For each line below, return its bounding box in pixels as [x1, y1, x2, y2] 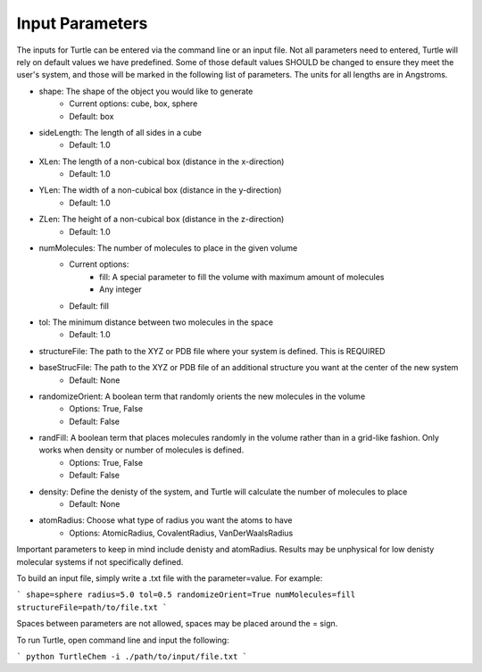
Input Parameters [16, 13, 148, 33]
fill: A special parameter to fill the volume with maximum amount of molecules [99, 271, 385, 282]
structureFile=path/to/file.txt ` [16, 602, 168, 612]
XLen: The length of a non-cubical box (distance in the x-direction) [38, 156, 285, 167]
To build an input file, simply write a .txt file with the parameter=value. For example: [16, 573, 323, 584]
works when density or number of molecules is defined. [38, 444, 245, 455]
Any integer [99, 284, 142, 295]
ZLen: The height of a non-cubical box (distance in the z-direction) [38, 214, 285, 225]
